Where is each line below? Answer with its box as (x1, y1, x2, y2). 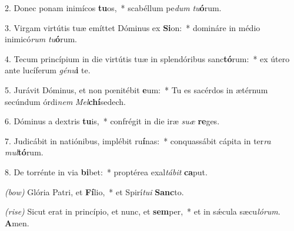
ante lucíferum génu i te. (5, 64, 91, 76)
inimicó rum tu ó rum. (5, 33, 77, 45)
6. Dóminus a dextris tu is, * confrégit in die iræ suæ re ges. (5, 115, 220, 127)
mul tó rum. (5, 146, 44, 158)
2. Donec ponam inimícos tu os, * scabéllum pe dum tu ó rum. (5, 2, 222, 13)
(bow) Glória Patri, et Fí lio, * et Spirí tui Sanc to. (5, 185, 184, 198)
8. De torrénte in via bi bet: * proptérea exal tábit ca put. (5, 165, 208, 178)
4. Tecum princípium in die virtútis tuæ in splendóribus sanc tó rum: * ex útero (5, 52, 290, 64)
